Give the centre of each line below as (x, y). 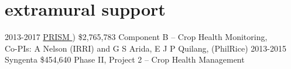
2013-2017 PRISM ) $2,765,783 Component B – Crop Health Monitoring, (136, 37)
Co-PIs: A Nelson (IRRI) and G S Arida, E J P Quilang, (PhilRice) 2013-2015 (145, 48)
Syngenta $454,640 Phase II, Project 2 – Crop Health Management (125, 59)
